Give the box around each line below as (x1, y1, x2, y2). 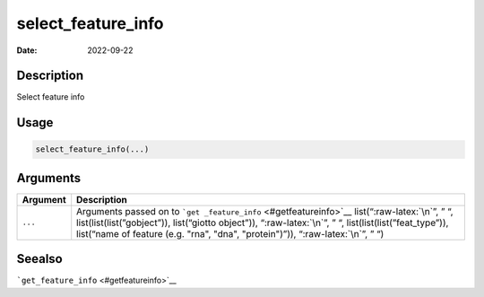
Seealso (16, 251, 63, 266)
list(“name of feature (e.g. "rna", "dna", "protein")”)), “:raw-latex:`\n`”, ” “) (76, 227, 385, 240)
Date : (16, 45, 38, 56)
